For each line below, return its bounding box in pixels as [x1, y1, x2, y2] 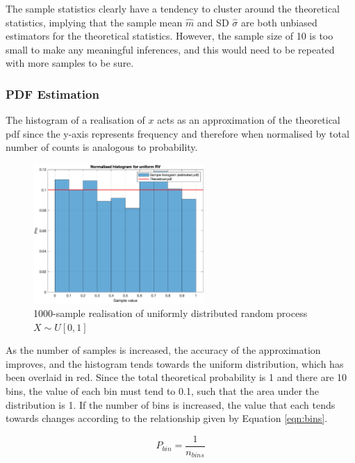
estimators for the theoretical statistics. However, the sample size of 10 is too [6, 29, 333, 43]
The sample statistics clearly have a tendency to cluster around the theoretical [6, 1, 340, 15]
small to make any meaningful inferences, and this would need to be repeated [6, 42, 335, 56]
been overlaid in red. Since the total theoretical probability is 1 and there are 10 [6, 370, 347, 384]
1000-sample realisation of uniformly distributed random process [33, 306, 308, 320]
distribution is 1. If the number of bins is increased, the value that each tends [6, 397, 336, 412]
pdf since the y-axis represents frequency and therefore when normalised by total [6, 126, 349, 140]
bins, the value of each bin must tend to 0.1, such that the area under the [6, 384, 320, 398]
